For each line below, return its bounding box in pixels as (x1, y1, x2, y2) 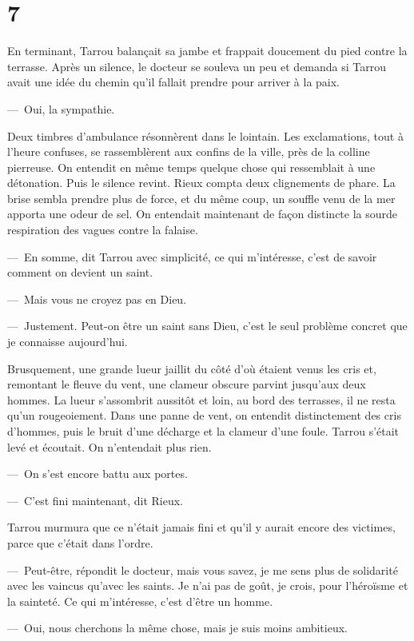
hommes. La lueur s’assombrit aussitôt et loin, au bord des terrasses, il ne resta (7, 391, 396, 408)
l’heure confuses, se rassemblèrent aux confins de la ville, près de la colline (7, 143, 370, 160)
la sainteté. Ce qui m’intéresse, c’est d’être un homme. (7, 592, 273, 609)
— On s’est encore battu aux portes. (7, 465, 188, 482)
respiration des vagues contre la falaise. (7, 221, 198, 238)
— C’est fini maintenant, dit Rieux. (7, 492, 184, 508)
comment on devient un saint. (7, 264, 153, 281)
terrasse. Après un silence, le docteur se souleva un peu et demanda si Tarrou (7, 58, 387, 74)
